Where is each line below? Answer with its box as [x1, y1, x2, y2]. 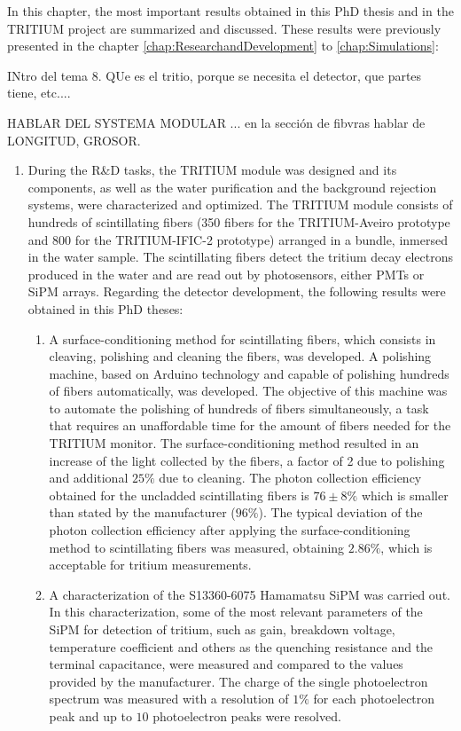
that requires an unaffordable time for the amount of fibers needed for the [49, 416, 451, 435]
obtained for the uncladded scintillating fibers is [49, 485, 309, 504]
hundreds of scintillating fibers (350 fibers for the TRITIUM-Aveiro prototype [27, 212, 450, 231]
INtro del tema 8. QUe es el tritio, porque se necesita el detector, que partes [7, 66, 422, 84]
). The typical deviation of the [258, 503, 423, 522]
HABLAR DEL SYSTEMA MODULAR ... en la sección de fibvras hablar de [7, 113, 426, 131]
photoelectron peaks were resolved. [152, 706, 341, 725]
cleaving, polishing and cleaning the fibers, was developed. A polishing [49, 347, 432, 365]
